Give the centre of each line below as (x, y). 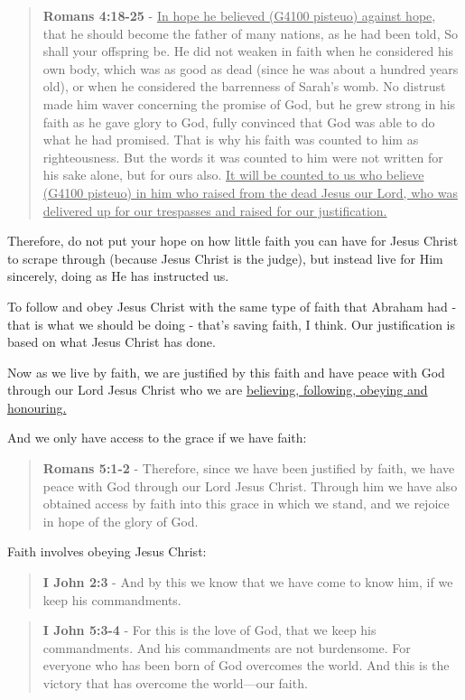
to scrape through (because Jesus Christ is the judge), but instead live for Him (225, 258)
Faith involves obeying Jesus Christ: (107, 551)
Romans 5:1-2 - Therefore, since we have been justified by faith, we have (249, 468)
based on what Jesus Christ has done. (112, 342)
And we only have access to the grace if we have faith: (157, 438)
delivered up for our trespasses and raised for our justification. (215, 210)
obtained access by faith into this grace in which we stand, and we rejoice (246, 504)
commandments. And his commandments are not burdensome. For (227, 647)
